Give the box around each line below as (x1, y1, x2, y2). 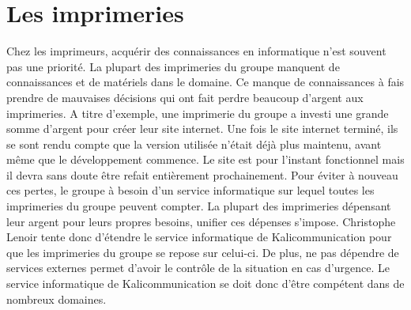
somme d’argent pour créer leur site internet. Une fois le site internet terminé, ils (6, 120, 398, 137)
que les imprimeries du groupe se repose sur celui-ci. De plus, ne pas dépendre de (6, 244, 399, 260)
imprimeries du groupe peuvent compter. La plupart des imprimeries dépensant (6, 198, 391, 214)
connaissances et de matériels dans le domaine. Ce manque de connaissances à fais (6, 74, 405, 90)
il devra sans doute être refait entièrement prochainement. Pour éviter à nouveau (6, 166, 398, 183)
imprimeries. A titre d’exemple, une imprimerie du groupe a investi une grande (6, 104, 389, 121)
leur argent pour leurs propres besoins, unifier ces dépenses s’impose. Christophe (6, 213, 396, 229)
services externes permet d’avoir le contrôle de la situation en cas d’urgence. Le (6, 259, 390, 276)
